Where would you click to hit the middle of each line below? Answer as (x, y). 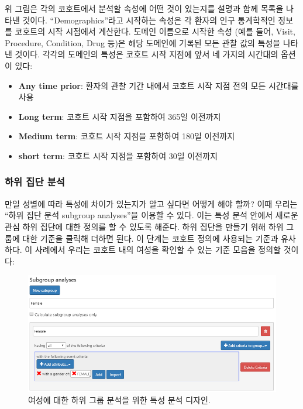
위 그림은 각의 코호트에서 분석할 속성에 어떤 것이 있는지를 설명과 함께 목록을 (144, 8)
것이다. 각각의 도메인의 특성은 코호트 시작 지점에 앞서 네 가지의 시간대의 (147, 54)
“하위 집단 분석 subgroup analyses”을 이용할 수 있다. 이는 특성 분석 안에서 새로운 (151, 215)
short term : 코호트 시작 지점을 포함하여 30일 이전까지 (118, 155)
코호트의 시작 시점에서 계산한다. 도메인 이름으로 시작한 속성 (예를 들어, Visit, (155, 31)
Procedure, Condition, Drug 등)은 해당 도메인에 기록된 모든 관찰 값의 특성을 (143, 42)
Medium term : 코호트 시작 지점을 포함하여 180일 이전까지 (127, 136)
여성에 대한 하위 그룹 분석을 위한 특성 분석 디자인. (119, 400)
